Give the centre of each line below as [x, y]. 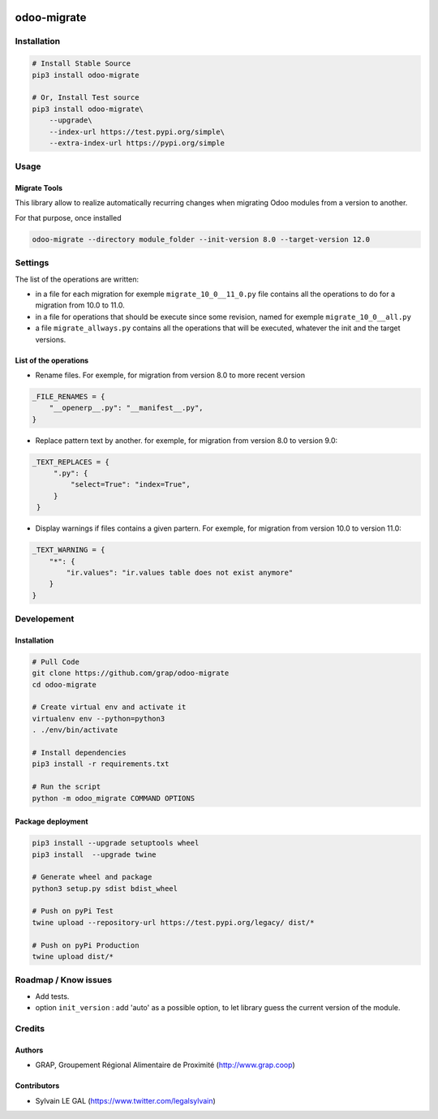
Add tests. [52, 996]
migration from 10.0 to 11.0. [80, 305]
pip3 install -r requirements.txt [101, 764]
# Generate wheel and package [92, 877]
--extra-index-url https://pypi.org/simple [137, 143]
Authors [29, 1050]
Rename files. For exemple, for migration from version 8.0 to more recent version [170, 375]
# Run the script [67, 787]
